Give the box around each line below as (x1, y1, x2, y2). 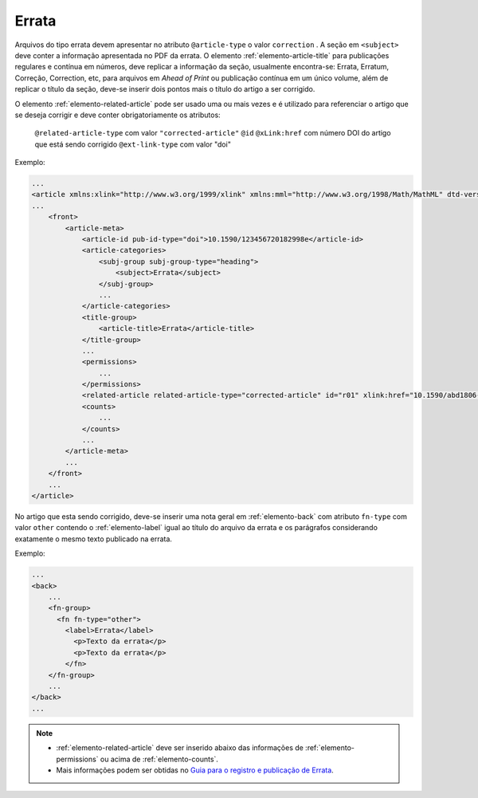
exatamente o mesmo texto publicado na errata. (14, 534, 173, 544)
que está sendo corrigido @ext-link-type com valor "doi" (34, 140, 231, 149)
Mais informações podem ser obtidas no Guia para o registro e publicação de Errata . (56, 765, 334, 775)
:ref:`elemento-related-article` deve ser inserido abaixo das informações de (56, 743, 304, 753)
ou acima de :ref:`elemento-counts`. (100, 754, 219, 764)
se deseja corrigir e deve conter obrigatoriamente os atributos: (14, 110, 221, 120)
